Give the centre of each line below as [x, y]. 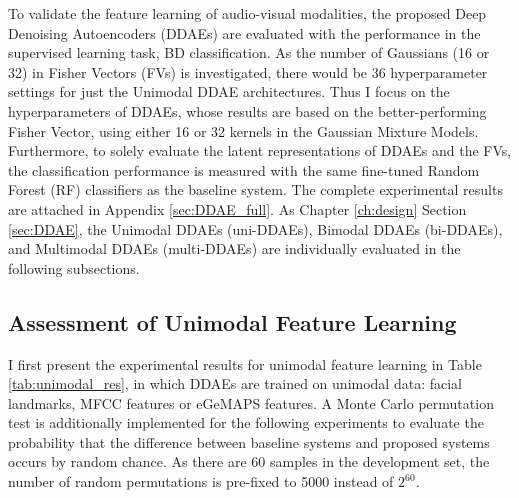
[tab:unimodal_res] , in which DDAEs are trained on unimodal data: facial [235, 383]
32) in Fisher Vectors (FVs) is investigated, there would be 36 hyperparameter [248, 71]
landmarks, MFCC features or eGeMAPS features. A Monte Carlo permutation [251, 402]
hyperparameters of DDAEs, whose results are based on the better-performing [247, 110]
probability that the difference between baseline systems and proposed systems [249, 441]
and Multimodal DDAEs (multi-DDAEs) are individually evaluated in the [234, 248]
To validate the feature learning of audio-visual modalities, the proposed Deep [247, 13]
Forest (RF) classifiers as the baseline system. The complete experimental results [255, 189]
